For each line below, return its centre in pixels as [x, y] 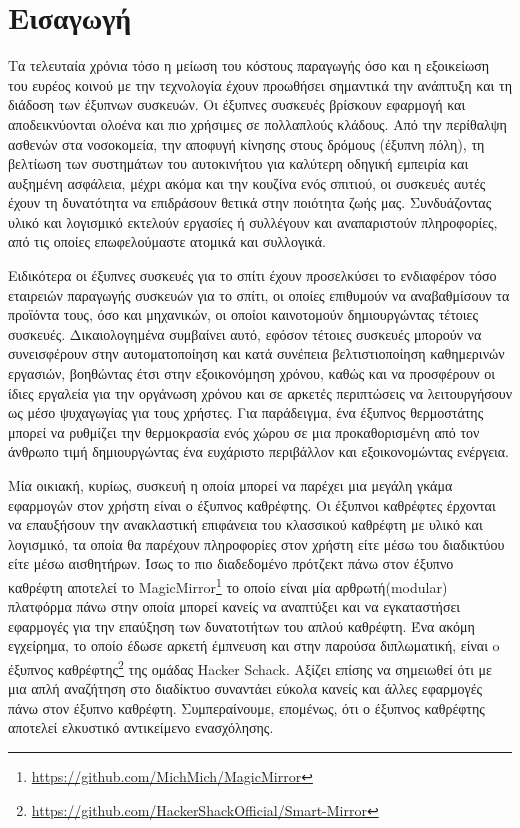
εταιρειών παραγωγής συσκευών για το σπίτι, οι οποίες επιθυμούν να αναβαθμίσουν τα [259, 294]
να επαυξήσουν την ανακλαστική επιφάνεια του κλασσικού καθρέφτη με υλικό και [245, 524]
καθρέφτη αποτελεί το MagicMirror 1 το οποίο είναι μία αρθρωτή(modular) [228, 585]
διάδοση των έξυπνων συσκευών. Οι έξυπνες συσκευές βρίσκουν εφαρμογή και [237, 104]
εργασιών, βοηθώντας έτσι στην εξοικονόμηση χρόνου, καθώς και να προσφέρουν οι [252, 373]
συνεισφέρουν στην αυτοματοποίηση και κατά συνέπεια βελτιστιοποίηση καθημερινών [256, 353]
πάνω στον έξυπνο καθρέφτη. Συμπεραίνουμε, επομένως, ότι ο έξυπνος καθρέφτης [246, 707]
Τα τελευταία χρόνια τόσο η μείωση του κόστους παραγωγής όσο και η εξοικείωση [249, 65]
